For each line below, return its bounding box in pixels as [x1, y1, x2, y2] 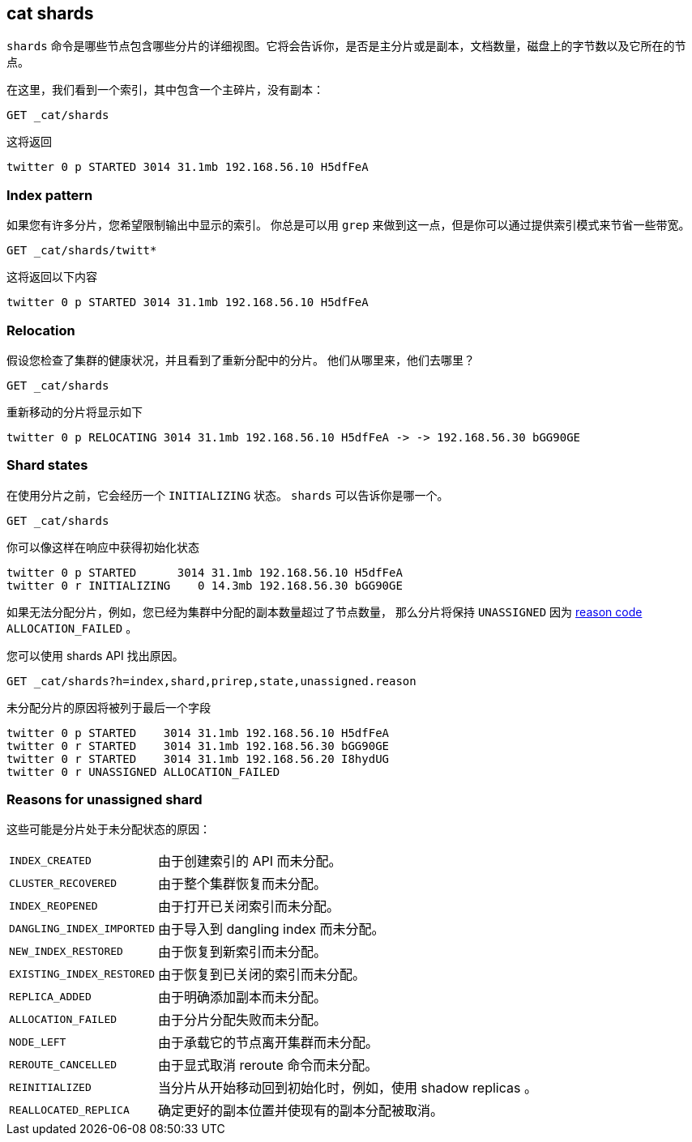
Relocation [6, 322, 75, 339]
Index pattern [6, 186, 93, 203]
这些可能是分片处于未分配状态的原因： [6, 822, 211, 837]
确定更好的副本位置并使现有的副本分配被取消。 [158, 1102, 444, 1119]
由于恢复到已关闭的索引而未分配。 [158, 966, 366, 983]
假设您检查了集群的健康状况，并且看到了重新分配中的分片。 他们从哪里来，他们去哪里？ [6, 352, 475, 367]
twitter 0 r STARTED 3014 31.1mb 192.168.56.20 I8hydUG [6, 752, 390, 765]
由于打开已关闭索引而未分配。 [158, 898, 340, 915]
